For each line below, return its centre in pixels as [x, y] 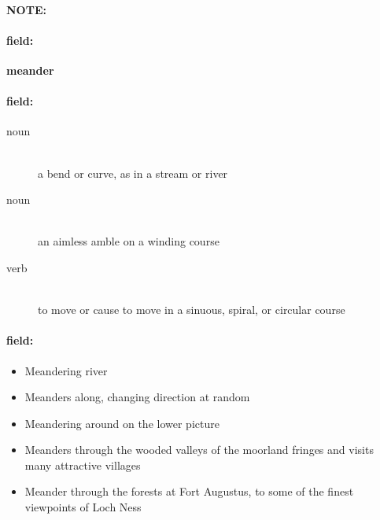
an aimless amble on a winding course [129, 241]
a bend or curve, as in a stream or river [133, 173]
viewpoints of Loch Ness [83, 507]
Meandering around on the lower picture [122, 423]
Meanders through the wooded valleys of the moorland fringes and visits [199, 450]
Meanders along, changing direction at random [137, 397]
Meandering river [66, 370]
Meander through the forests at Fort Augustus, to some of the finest [189, 491]
